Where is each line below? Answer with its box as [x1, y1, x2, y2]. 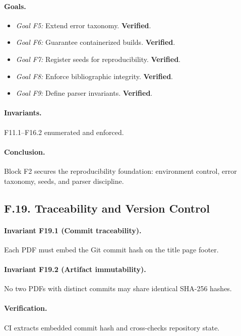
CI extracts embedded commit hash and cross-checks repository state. [4, 322, 220, 332]
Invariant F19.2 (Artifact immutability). [4, 263, 146, 274]
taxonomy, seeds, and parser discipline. [4, 175, 124, 186]
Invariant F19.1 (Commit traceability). [4, 225, 142, 235]
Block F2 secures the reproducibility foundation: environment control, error [4, 165, 237, 176]
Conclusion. [4, 146, 45, 157]
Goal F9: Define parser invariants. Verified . [16, 88, 153, 98]
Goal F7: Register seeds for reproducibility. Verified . [16, 53, 180, 64]
